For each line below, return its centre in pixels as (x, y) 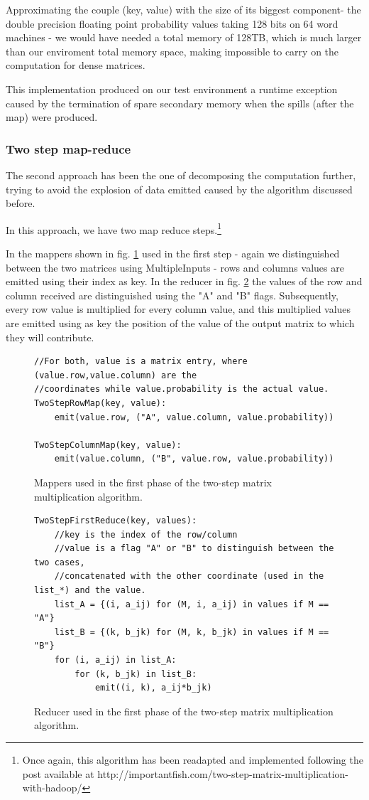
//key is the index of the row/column (146, 534)
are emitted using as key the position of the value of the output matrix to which (180, 322)
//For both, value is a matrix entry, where (141, 362)
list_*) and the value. (90, 591)
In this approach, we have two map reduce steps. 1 (114, 228)
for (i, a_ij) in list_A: (115, 660)
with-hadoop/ (52, 788)
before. (21, 203)
